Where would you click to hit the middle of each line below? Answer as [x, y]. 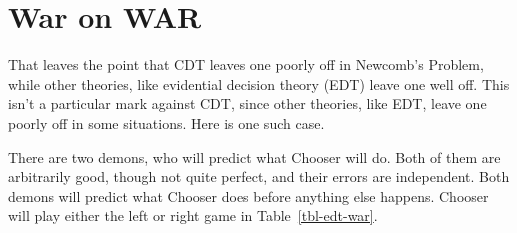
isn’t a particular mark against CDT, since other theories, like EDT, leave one [247, 103]
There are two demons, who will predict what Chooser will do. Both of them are [254, 156]
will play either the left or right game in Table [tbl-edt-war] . [193, 215]
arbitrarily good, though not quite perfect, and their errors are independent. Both [259, 176]
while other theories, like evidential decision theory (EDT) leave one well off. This [259, 83]
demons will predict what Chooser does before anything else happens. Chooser [248, 195]
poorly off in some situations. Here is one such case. [166, 122]
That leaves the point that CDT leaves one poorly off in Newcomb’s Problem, [246, 64]
